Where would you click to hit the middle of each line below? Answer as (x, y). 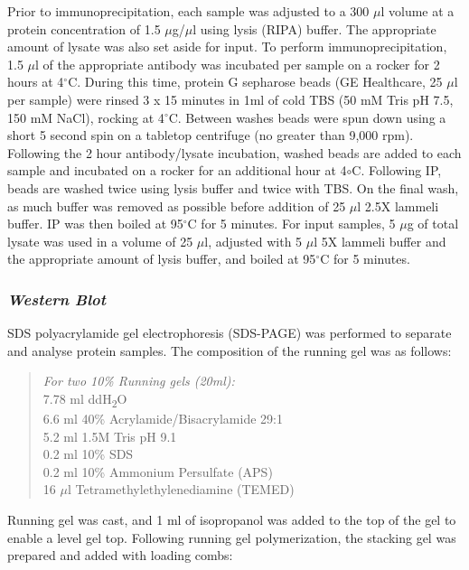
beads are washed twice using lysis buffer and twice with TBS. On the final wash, (233, 187)
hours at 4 (36, 82)
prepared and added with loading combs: (120, 555)
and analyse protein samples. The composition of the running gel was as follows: (230, 350)
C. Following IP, (397, 170)
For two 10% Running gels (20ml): (139, 381)
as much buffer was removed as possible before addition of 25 (177, 206)
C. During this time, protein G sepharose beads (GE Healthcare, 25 (255, 82)
